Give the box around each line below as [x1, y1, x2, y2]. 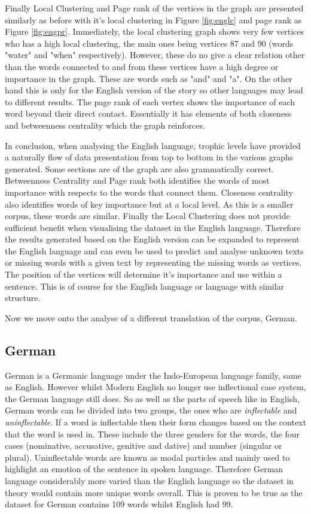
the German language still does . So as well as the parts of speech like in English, [5, 392, 300, 404]
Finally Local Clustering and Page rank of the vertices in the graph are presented [5, 2, 304, 14]
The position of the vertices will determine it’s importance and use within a [5, 268, 282, 281]
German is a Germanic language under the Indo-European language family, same [5, 369, 301, 381]
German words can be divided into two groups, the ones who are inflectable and [5, 404, 297, 416]
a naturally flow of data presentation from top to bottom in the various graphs [5, 151, 294, 163]
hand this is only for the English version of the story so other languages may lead [5, 84, 303, 96]
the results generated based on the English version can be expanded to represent [5, 233, 300, 245]
